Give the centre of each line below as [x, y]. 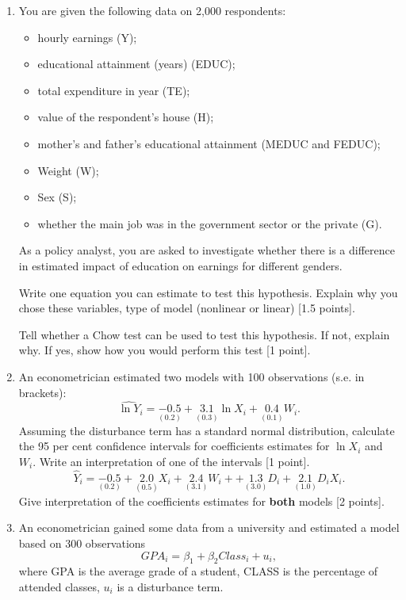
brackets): [42, 392]
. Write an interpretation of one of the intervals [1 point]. [171, 461]
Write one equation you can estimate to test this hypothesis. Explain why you [208, 292]
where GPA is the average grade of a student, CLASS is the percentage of [198, 571]
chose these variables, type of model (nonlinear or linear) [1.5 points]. [187, 308]
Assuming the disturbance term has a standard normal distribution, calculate [207, 430]
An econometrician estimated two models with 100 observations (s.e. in [192, 376]
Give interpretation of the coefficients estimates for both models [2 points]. [201, 501]
